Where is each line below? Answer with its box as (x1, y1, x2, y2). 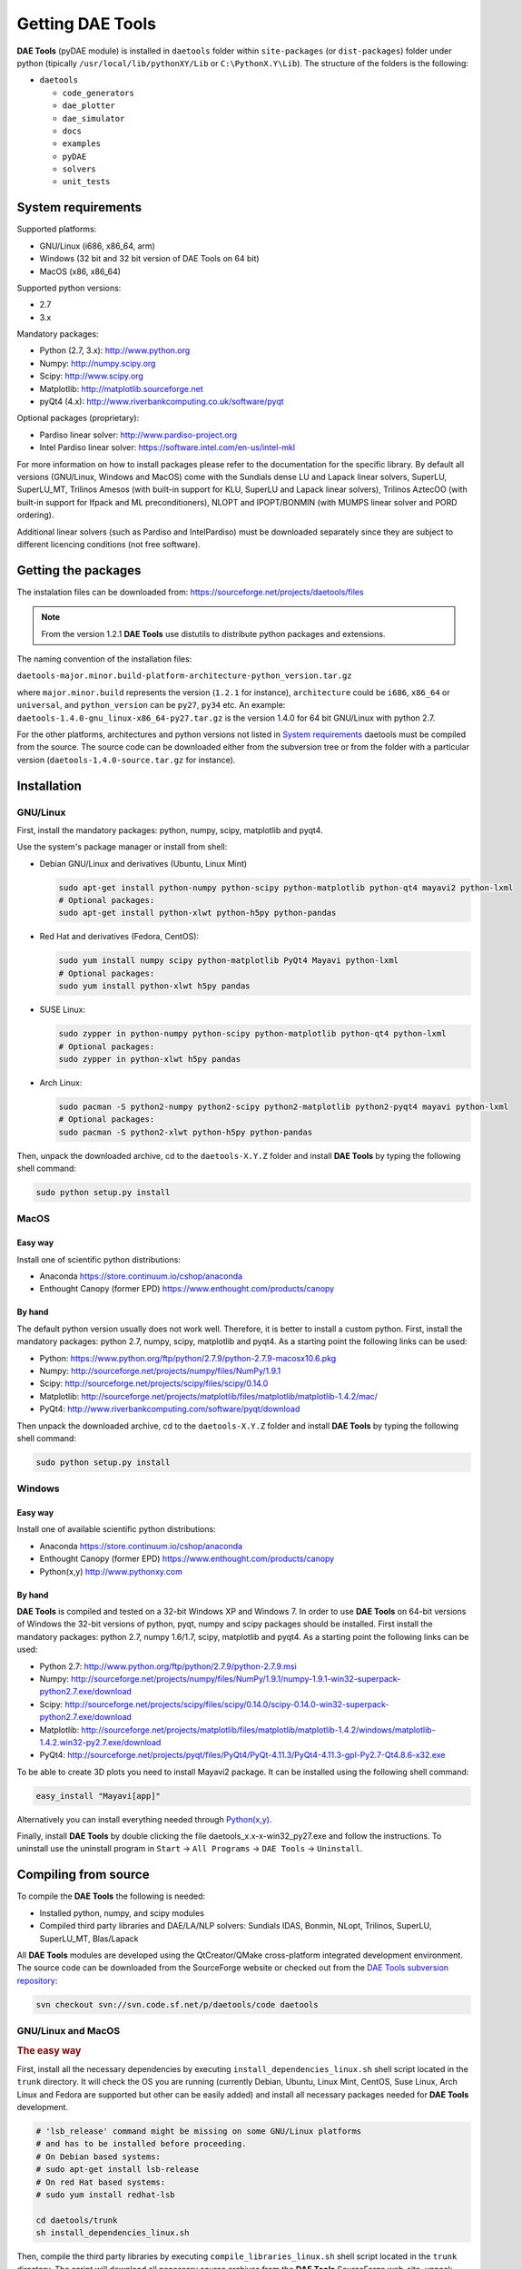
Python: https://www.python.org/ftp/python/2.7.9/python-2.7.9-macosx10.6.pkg (39, 1352, 337, 1363)
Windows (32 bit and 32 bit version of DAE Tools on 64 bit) (39, 253, 260, 264)
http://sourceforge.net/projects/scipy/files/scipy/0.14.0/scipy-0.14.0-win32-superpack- (64, 1698, 389, 1710)
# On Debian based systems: (35, 2151, 161, 2162)
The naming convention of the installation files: (16, 653, 192, 664)
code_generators (62, 87, 135, 98)
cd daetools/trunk (35, 2215, 118, 2225)
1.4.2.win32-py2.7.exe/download (39, 1736, 162, 1747)
